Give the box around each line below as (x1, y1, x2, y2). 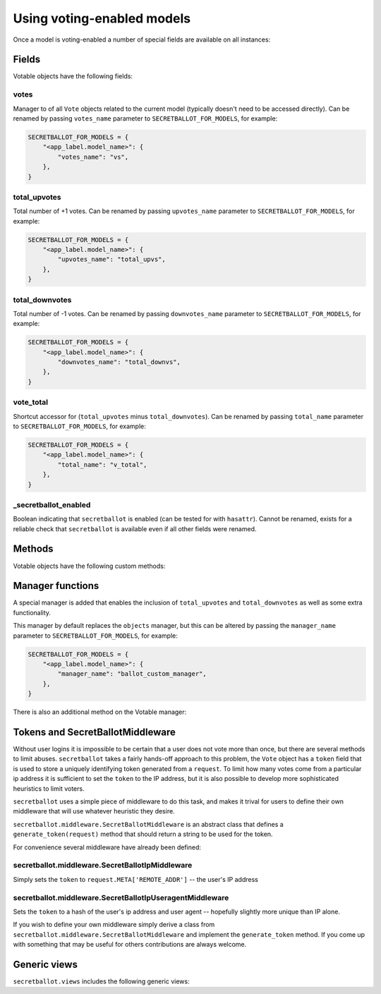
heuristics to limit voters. (13, 784, 85, 793)
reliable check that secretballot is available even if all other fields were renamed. (13, 524, 257, 533)
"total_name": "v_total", (57, 461, 147, 468)
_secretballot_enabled (13, 499, 91, 509)
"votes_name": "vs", (57, 152, 129, 161)
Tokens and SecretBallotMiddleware (13, 727, 176, 738)
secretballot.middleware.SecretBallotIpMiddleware (13, 861, 193, 871)
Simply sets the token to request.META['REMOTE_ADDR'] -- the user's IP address (13, 875, 259, 883)
